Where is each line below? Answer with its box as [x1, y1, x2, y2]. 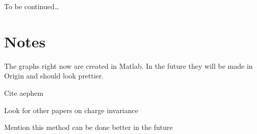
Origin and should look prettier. [4, 70, 104, 81]
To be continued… [4, 1, 60, 11]
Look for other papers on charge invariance [4, 104, 138, 115]
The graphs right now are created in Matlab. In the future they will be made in [4, 60, 253, 71]
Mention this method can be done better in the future [4, 122, 173, 132]
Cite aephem [4, 87, 43, 98]
